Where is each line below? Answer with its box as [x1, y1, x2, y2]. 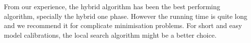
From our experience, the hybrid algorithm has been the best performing [4, 1, 220, 11]
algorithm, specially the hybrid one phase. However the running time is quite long [4, 11, 248, 21]
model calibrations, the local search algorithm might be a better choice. [4, 29, 217, 40]
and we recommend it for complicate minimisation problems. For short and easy [4, 20, 242, 30]
